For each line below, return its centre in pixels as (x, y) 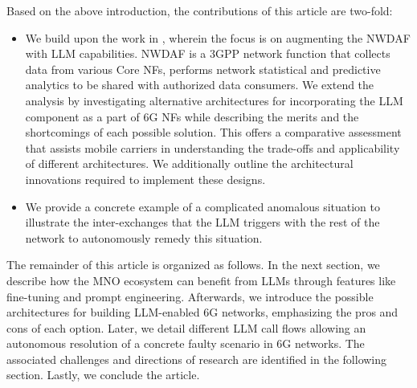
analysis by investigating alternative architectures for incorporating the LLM (214, 100)
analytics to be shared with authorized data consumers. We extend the (200, 85)
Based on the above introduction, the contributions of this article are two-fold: (200, 10)
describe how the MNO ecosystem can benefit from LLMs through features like (201, 280)
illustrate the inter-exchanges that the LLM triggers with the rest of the (202, 222)
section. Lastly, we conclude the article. (103, 375)
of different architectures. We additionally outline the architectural (189, 163)
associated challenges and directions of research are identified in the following (197, 359)
